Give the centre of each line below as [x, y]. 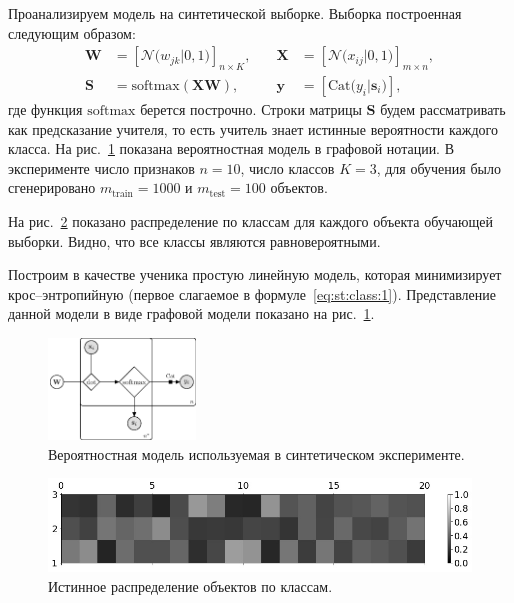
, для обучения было [438, 167]
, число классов [287, 167]
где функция [45, 109]
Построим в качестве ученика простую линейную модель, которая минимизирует [255, 274]
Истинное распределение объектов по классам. [190, 585]
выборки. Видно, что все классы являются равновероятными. [194, 240]
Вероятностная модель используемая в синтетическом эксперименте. [256, 453]
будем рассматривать [443, 109]
